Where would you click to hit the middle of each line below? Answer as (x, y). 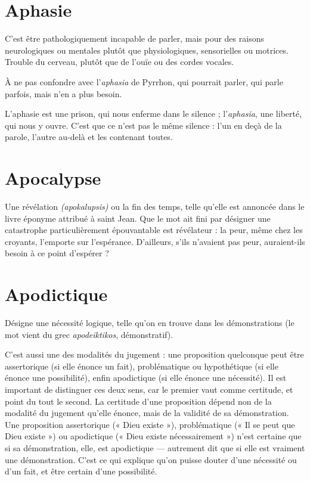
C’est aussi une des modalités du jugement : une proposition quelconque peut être (154, 354)
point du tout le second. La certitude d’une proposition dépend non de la (138, 401)
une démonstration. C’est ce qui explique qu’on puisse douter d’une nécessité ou (151, 459)
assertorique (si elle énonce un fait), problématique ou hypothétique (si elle (142, 366)
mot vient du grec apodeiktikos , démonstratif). (89, 334)
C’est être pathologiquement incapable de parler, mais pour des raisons (134, 38)
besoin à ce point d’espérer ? (57, 253)
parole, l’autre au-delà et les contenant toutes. (89, 137)
